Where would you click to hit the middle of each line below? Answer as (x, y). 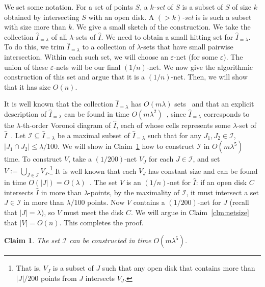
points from (59, 278)
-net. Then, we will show (209, 77)
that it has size (28, 86)
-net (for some (196, 56)
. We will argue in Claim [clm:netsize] (190, 212)
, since (176, 113)
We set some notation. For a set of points (69, 7)
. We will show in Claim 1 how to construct (126, 146)
